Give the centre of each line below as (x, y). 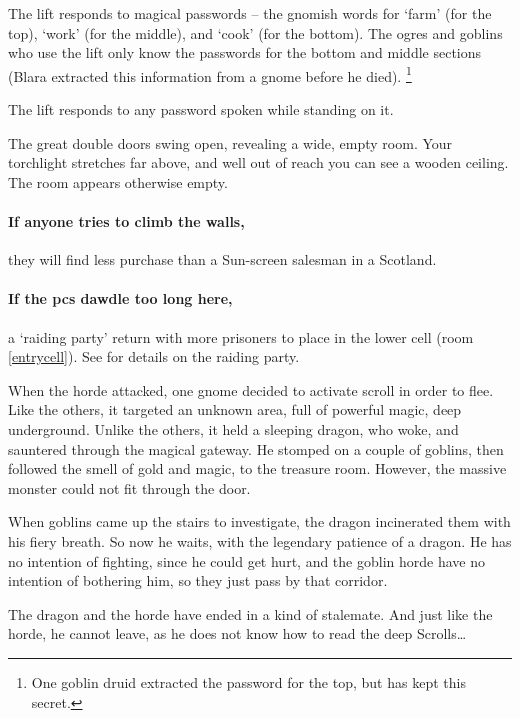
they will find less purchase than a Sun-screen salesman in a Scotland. (222, 259)
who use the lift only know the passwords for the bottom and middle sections (245, 52)
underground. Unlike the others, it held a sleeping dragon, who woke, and (233, 428)
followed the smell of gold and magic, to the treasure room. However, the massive (257, 468)
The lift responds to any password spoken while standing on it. (201, 109)
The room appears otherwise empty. (118, 181)
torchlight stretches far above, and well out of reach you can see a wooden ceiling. (258, 162)
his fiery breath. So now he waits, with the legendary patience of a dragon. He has (260, 540)
